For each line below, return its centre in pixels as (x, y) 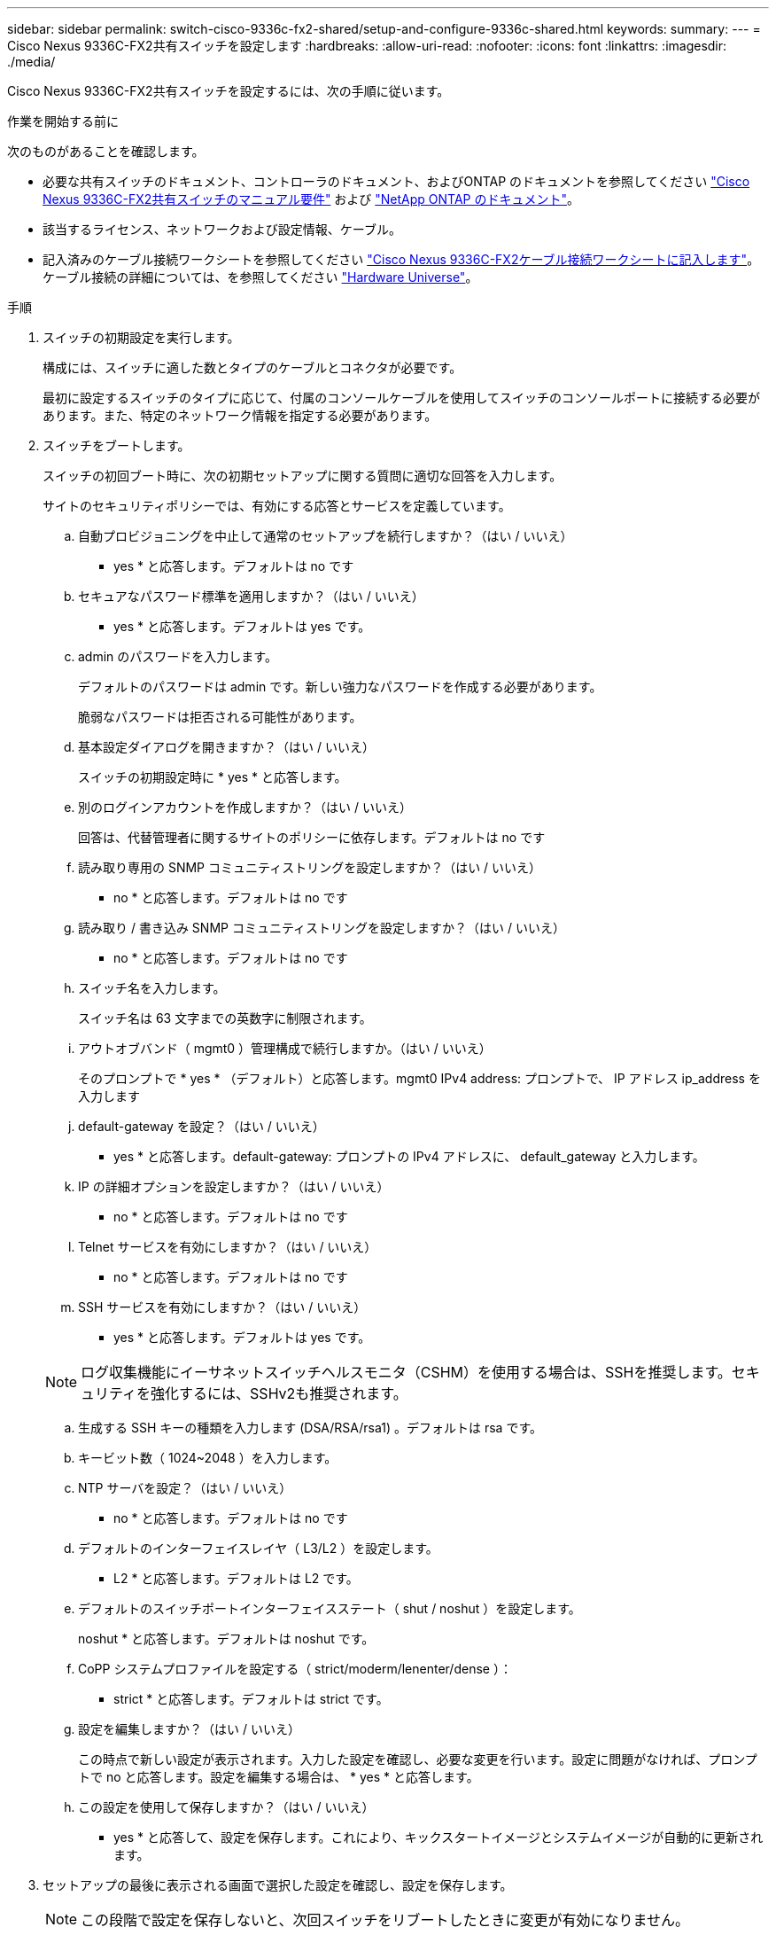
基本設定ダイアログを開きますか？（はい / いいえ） (226, 747)
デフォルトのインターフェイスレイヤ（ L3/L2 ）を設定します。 (258, 1548)
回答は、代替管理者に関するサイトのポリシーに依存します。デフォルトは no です (312, 837)
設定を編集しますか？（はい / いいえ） (189, 1729)
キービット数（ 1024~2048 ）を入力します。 (208, 1458)
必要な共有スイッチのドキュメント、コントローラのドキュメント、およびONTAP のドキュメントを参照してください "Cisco (396, 181)
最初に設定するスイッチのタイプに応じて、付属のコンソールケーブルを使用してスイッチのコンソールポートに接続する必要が (402, 398)
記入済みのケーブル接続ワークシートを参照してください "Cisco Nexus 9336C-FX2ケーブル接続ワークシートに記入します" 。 (401, 259)
